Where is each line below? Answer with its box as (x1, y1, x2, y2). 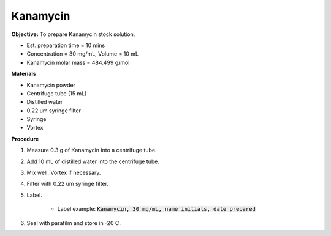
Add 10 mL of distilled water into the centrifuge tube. (26, 158, 159, 165)
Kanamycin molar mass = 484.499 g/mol (26, 59, 130, 66)
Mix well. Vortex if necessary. (26, 169, 101, 177)
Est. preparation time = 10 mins (26, 42, 105, 49)
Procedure (11, 135, 39, 142)
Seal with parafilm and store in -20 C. (26, 219, 121, 226)
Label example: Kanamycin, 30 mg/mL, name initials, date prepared (57, 205, 256, 213)
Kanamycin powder (26, 81, 76, 89)
